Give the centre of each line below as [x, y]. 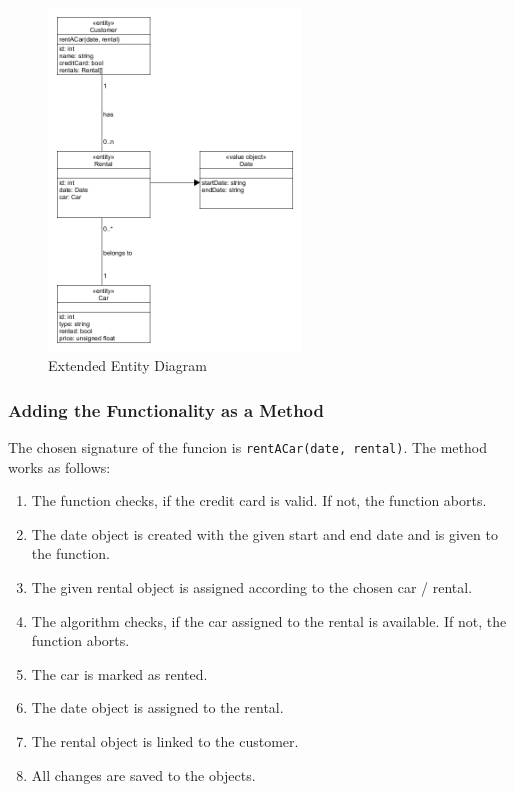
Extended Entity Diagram [127, 365]
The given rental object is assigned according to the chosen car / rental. [252, 587]
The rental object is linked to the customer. [165, 741]
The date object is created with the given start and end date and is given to [264, 533]
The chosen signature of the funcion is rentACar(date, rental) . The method [247, 447]
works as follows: [59, 466]
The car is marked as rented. [119, 673]
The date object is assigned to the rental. [157, 707]
